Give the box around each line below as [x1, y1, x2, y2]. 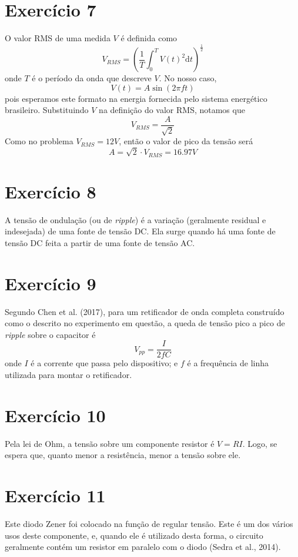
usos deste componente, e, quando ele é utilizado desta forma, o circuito [5, 529, 263, 541]
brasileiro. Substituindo [5, 104, 89, 116]
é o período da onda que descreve [32, 72, 152, 84]
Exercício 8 [5, 179, 96, 203]
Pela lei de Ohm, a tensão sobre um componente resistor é [5, 437, 215, 449]
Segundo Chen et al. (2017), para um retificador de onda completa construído [5, 305, 284, 317]
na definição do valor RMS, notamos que [99, 104, 245, 116]
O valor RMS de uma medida [5, 32, 111, 44]
